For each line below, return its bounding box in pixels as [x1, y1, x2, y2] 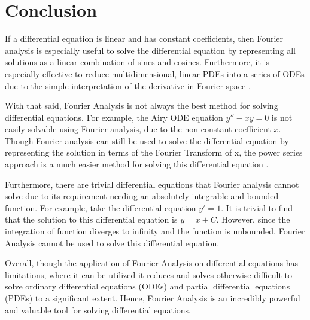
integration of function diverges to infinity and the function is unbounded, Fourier [5, 225, 305, 237]
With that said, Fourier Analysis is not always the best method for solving [5, 99, 278, 112]
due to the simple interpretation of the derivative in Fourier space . [5, 79, 251, 92]
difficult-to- [254, 268, 295, 281]
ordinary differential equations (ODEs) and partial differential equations [25, 280, 290, 292]
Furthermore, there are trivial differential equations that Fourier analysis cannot [5, 178, 299, 190]
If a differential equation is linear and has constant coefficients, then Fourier [5, 32, 283, 45]
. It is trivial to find [221, 201, 293, 214]
